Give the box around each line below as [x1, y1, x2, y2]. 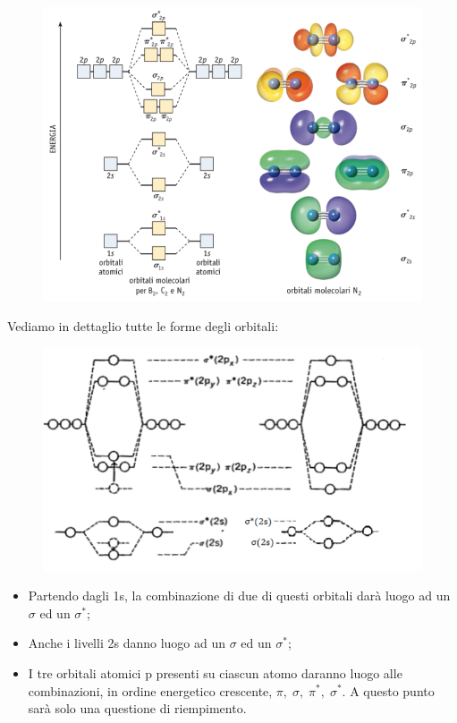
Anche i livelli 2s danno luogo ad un [28, 634, 226, 652]
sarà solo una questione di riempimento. [28, 699, 247, 718]
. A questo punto [342, 681, 435, 700]
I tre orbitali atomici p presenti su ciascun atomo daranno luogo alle [28, 663, 402, 682]
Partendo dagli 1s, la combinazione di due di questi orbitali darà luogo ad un [28, 586, 451, 605]
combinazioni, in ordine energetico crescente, [28, 681, 273, 700]
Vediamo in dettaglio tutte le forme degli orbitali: [7, 317, 279, 336]
